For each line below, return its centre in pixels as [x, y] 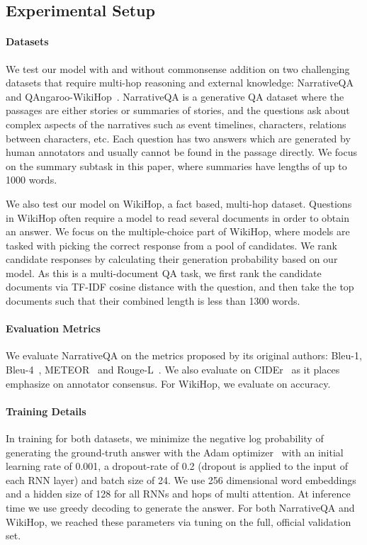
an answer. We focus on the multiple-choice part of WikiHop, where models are [178, 231]
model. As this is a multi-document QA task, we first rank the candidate [164, 272]
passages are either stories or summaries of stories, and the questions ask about [178, 110]
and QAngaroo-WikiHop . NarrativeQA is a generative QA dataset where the [175, 96]
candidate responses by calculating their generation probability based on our [172, 259]
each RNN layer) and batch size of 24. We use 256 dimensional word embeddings [181, 479]
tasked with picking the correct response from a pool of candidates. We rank [171, 245]
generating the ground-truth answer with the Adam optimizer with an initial [175, 452]
